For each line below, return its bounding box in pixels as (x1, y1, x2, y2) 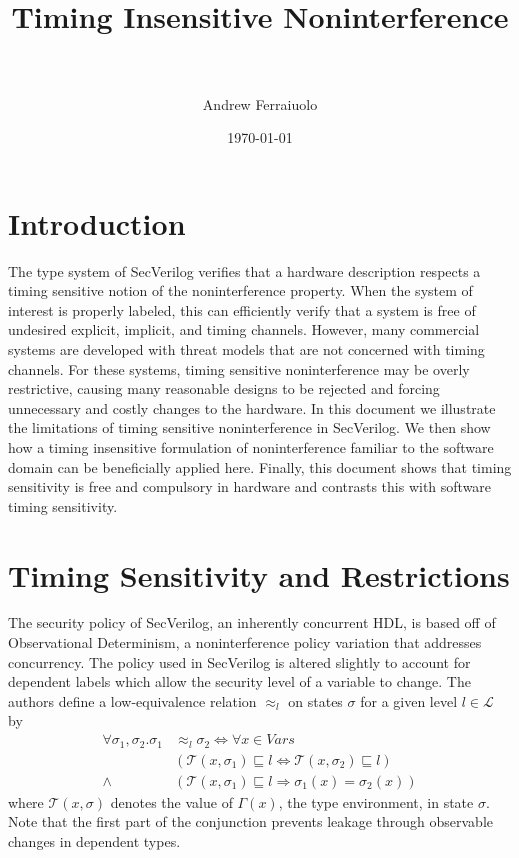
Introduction (8, 202, 186, 243)
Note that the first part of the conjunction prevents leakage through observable (8, 811, 494, 832)
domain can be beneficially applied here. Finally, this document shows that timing (8, 456, 512, 477)
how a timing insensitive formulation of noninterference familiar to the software (8, 436, 494, 457)
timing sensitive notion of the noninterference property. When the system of (8, 280, 473, 301)
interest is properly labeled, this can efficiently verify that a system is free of (8, 299, 476, 320)
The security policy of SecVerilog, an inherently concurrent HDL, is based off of (8, 612, 496, 633)
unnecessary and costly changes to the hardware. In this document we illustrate (8, 397, 496, 418)
